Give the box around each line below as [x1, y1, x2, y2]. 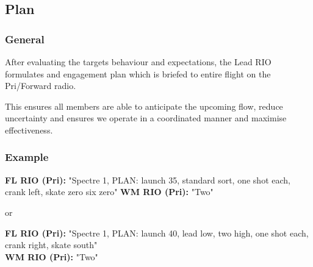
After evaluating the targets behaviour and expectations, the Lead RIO [5, 55, 272, 68]
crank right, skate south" [5, 238, 98, 251]
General [5, 31, 45, 46]
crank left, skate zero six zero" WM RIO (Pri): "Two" [5, 185, 214, 198]
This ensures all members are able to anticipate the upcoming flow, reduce [5, 99, 283, 112]
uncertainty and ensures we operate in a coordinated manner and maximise [5, 112, 287, 124]
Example [5, 149, 49, 165]
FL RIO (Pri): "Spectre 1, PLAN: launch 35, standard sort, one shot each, [5, 173, 290, 186]
